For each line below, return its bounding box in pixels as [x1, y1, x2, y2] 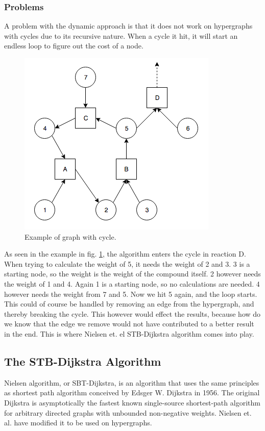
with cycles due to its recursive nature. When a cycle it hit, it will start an [4, 30, 238, 41]
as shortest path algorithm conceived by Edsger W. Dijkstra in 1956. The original [4, 387, 260, 398]
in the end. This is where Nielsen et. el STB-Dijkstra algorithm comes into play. [4, 328, 254, 339]
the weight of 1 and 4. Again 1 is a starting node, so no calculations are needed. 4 [4, 278, 260, 289]
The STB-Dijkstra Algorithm [4, 353, 161, 369]
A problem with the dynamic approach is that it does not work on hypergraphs [4, 20, 253, 31]
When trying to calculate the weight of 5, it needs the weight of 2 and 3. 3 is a [4, 258, 250, 269]
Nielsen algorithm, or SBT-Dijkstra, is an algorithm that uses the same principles [4, 377, 259, 388]
